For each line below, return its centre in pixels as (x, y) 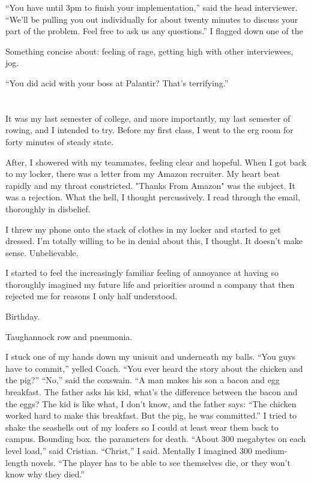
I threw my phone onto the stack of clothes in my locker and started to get (143, 229)
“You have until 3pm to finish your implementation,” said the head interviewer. (152, 7)
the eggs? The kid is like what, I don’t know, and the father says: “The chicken (151, 403)
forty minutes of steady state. (59, 141)
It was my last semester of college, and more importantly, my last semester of (148, 118)
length (17, 462)
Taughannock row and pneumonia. (69, 336)
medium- (271, 450)
